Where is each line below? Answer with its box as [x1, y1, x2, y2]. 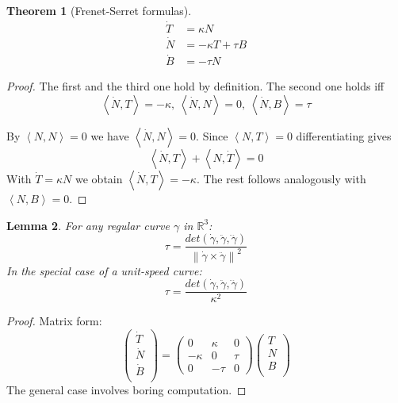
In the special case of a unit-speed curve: [6, 262, 202, 278]
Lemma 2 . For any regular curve [6, 217, 170, 233]
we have [90, 127, 129, 144]
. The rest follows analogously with [196, 170, 366, 186]
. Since [196, 127, 228, 144]
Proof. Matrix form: [6, 313, 102, 329]
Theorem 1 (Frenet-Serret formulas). [6, 2, 192, 18]
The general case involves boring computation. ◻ [6, 381, 247, 397]
